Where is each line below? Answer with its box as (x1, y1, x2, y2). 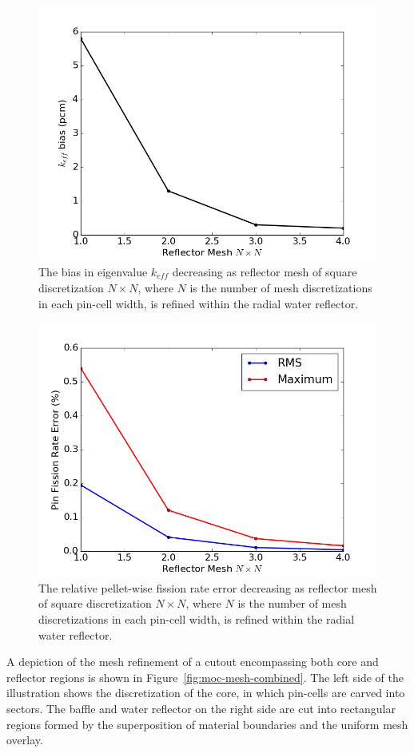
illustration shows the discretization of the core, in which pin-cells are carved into (6, 684, 405, 701)
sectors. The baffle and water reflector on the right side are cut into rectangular (6, 699, 396, 716)
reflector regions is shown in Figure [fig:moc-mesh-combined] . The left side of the (6, 668, 404, 685)
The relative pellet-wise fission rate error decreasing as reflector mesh (38, 579, 377, 596)
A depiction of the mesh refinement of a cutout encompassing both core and (6, 653, 379, 670)
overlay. (6, 731, 43, 748)
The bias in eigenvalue (38, 263, 148, 279)
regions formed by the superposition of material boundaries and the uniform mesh (6, 715, 408, 732)
